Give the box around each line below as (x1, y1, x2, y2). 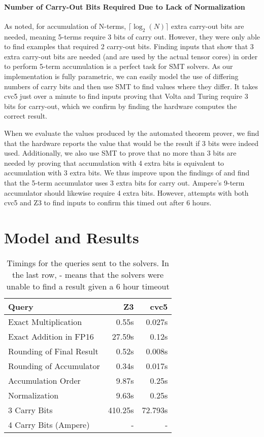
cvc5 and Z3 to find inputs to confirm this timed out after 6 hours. (4, 197, 212, 208)
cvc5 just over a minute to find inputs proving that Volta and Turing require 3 (4, 91, 248, 101)
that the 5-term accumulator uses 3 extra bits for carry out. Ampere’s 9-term (4, 177, 245, 188)
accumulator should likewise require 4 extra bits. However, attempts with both (4, 187, 249, 198)
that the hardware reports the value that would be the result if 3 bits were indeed (4, 137, 258, 148)
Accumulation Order (8, 374, 81, 386)
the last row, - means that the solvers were (12, 268, 164, 280)
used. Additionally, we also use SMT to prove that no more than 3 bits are (4, 148, 237, 158)
